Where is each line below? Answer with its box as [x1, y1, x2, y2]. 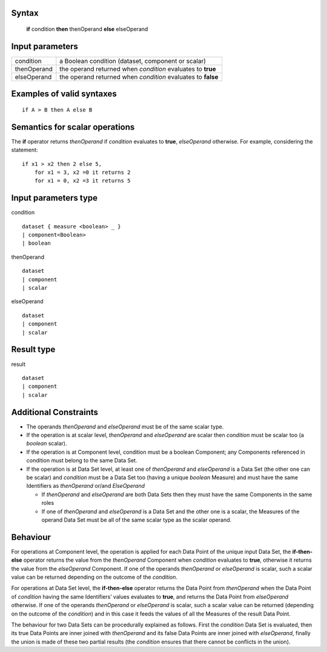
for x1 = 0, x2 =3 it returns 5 [34, 178, 131, 184]
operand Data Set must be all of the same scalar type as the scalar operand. [41, 516, 232, 524]
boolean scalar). [26, 440, 67, 447]
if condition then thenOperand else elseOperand [26, 25, 148, 33]
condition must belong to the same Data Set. [26, 457, 137, 464]
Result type [11, 344, 56, 354]
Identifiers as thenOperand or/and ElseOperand [26, 482, 145, 490]
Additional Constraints [11, 407, 99, 417]
